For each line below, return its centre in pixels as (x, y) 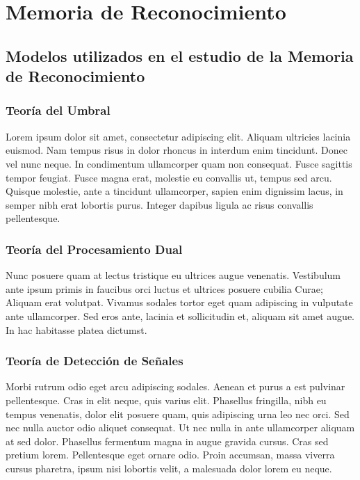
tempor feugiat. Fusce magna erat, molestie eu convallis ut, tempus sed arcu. (169, 177)
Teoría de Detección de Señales (95, 361)
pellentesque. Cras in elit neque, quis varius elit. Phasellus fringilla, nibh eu (166, 400)
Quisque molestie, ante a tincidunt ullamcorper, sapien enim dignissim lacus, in (174, 191)
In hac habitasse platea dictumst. (76, 329)
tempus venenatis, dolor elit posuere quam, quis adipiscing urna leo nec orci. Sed (178, 414)
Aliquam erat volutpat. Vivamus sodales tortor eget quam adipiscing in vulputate (179, 302)
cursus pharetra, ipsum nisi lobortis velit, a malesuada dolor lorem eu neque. (169, 468)
